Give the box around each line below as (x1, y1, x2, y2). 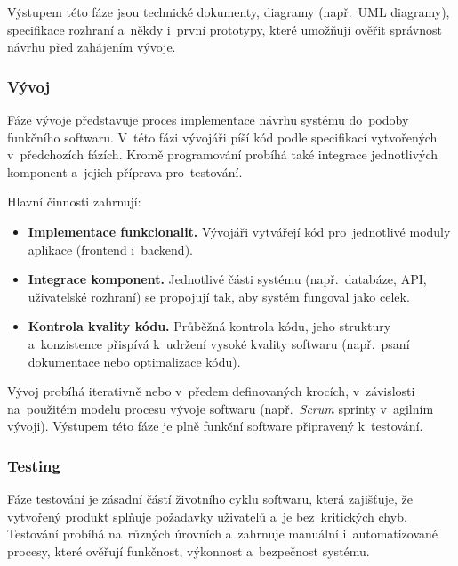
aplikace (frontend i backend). (28, 239, 193, 258)
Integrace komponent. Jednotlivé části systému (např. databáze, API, (28, 270, 427, 288)
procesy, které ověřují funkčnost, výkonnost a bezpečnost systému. (7, 541, 370, 560)
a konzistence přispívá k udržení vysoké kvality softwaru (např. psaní (28, 334, 410, 352)
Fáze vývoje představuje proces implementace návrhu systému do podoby (7, 110, 409, 128)
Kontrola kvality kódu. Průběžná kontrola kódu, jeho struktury (28, 317, 391, 336)
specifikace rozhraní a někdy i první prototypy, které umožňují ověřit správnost (7, 20, 443, 38)
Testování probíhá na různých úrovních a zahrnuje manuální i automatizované (7, 524, 438, 543)
